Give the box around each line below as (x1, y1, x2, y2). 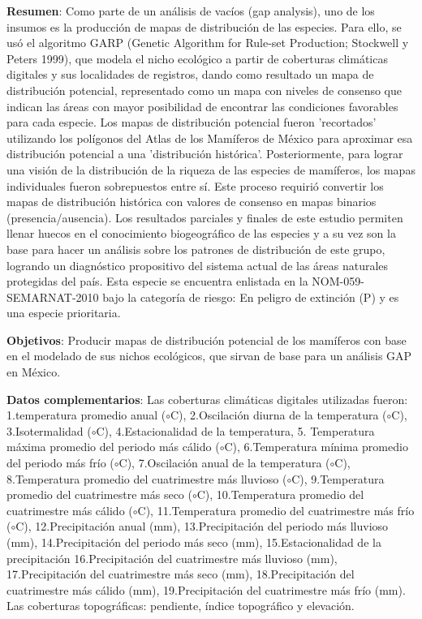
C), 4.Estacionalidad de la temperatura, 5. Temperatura (96, 422, 375, 439)
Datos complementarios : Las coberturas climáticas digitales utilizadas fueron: (6, 390, 408, 407)
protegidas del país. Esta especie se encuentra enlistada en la (6, 273, 308, 290)
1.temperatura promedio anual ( (6, 406, 166, 423)
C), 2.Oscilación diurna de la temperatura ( (170, 406, 387, 423)
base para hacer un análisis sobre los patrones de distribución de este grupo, (6, 240, 385, 257)
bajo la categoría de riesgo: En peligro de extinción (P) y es (102, 288, 399, 305)
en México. (6, 363, 61, 380)
